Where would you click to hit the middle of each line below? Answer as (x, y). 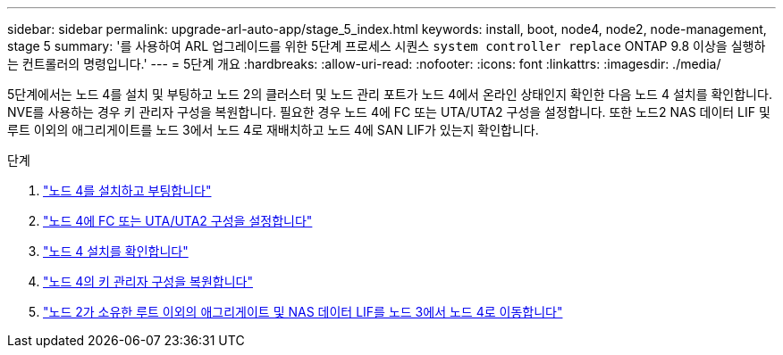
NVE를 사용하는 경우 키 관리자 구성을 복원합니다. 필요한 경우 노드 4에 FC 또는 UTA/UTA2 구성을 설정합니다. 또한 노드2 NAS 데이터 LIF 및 (389, 112)
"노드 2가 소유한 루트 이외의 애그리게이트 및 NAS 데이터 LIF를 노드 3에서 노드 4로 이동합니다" (303, 312)
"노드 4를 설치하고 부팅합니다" (127, 190)
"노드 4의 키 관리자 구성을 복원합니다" (148, 281)
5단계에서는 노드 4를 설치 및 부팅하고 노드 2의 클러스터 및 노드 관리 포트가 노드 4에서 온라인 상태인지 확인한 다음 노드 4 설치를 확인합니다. (390, 94)
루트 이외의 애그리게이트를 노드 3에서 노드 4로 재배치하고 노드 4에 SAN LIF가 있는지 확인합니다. (273, 130)
